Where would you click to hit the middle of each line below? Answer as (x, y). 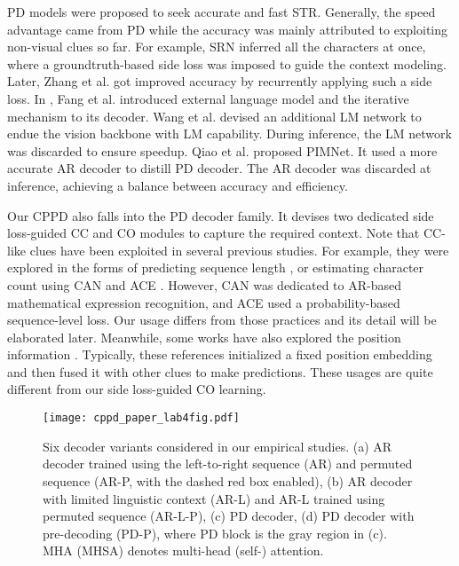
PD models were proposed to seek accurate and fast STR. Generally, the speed (222, 12)
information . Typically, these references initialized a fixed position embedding (220, 354)
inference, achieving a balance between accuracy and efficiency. (178, 185)
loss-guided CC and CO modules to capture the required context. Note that (214, 233)
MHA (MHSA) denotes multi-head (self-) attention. (183, 550)
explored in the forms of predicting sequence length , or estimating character (216, 267)
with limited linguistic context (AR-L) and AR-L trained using (214, 498)
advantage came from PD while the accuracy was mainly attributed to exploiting (228, 29)
